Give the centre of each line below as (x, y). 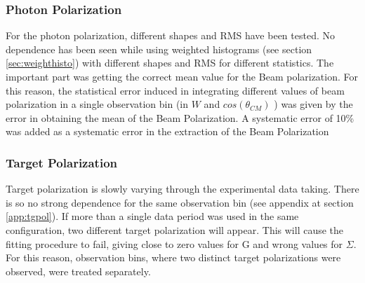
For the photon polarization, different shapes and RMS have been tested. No (170, 35)
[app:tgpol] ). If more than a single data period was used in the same (152, 216)
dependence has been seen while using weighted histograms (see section (159, 49)
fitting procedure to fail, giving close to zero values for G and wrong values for (174, 243)
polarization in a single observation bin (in (97, 104)
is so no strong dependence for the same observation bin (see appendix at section (180, 202)
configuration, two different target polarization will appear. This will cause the (175, 229)
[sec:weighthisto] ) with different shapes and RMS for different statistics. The (170, 63)
